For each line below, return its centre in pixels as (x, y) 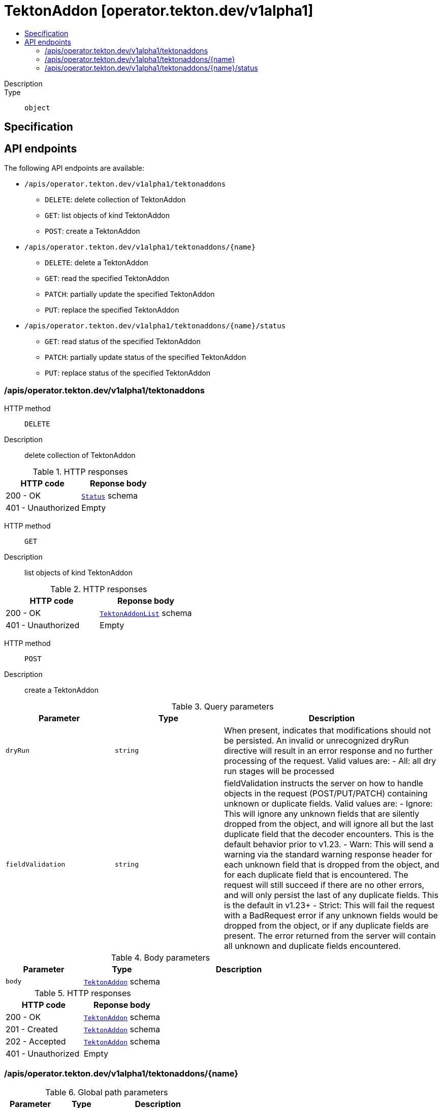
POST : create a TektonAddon (92, 231)
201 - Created (32, 1029)
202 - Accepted (36, 1041)
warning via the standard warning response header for (328, 854)
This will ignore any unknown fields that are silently (322, 813)
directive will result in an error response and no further (328, 750)
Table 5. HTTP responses (83, 993)
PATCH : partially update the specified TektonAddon (130, 294)
